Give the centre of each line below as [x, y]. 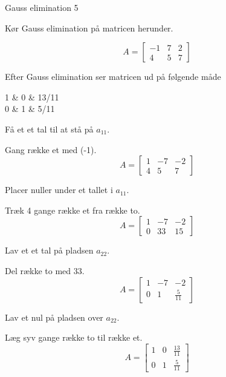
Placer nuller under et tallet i [59, 190]
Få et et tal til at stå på [49, 129]
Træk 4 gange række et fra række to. [73, 210]
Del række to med [38, 270]
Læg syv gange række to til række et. [74, 337]
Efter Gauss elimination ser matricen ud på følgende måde [113, 77]
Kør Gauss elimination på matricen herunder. [89, 28]
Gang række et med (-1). [51, 149]
